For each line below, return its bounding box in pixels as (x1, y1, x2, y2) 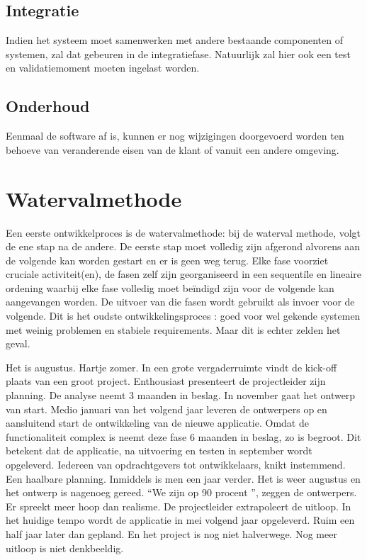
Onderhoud (6, 95, 90, 117)
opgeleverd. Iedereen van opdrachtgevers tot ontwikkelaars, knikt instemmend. (6, 457, 346, 471)
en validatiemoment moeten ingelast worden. (6, 60, 200, 75)
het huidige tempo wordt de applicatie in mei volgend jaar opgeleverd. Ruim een (6, 513, 355, 527)
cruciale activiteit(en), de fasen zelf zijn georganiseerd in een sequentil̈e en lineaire (6, 267, 362, 281)
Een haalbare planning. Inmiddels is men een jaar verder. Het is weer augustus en (6, 471, 361, 486)
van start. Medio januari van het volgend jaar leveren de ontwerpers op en (6, 401, 327, 416)
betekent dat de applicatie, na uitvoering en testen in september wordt (6, 443, 312, 458)
